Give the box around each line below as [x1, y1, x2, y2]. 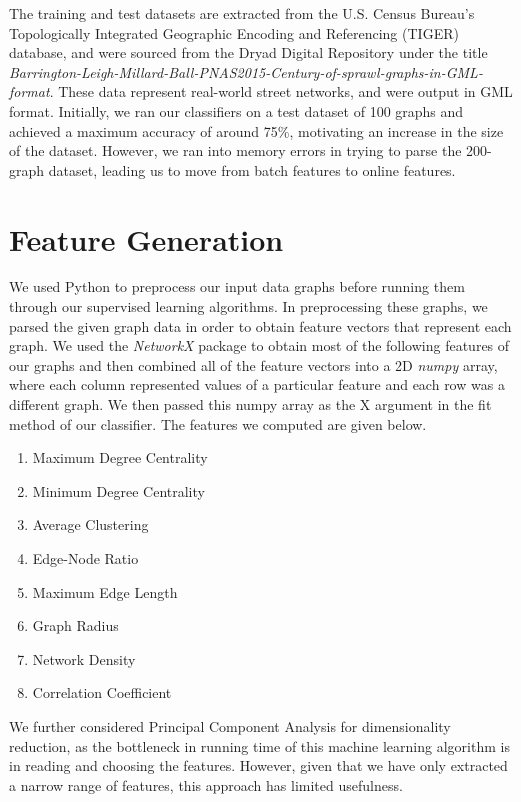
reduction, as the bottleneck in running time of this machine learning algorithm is [9, 735, 510, 756]
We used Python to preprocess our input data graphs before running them [9, 276, 465, 297]
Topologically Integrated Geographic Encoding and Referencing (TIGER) [9, 22, 459, 43]
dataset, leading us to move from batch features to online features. [48, 159, 456, 180]
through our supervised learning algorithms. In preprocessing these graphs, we [9, 296, 488, 317]
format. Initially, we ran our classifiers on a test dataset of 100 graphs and [9, 100, 464, 121]
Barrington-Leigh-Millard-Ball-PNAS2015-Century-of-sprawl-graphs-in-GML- [9, 61, 483, 82]
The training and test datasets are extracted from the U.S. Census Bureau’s [9, 3, 475, 23]
